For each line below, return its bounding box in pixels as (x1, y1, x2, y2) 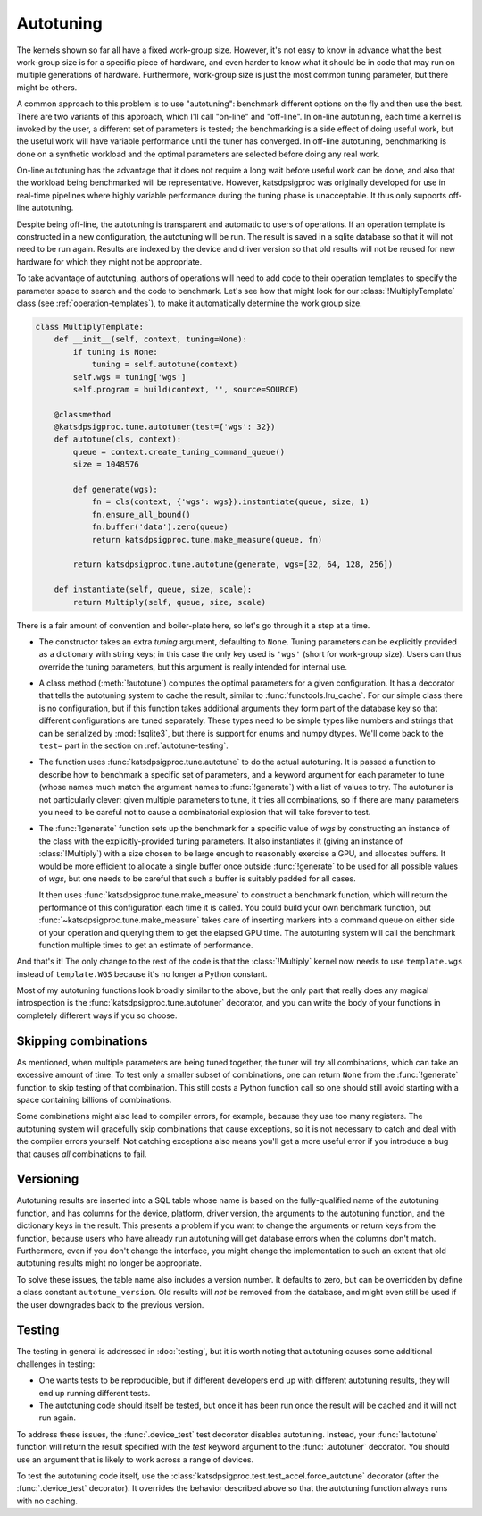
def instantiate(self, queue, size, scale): (54, 585, 253, 594)
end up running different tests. (38, 1387, 151, 1398)
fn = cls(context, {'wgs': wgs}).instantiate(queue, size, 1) (91, 497, 370, 507)
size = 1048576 (72, 459, 140, 469)
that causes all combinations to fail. (16, 1149, 147, 1159)
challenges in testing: (16, 1359, 96, 1369)
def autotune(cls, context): (54, 434, 182, 444)
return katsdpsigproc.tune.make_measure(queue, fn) (91, 535, 323, 544)
